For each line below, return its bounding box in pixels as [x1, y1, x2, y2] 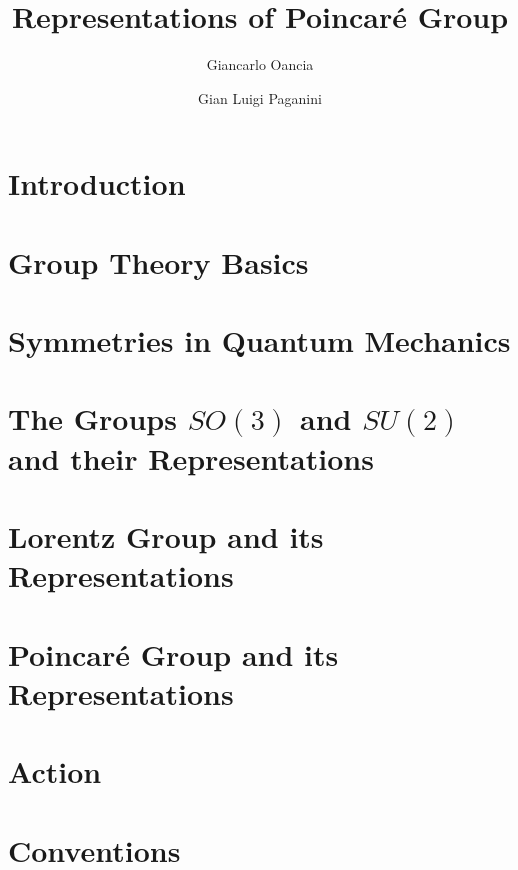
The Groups [8, 398, 177, 439]
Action [8, 751, 102, 792]
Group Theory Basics [8, 241, 309, 282]
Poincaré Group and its [8, 633, 339, 674]
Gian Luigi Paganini [198, 87, 322, 108]
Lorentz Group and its [8, 516, 324, 556]
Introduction [8, 163, 186, 204]
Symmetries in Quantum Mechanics [8, 320, 511, 361]
